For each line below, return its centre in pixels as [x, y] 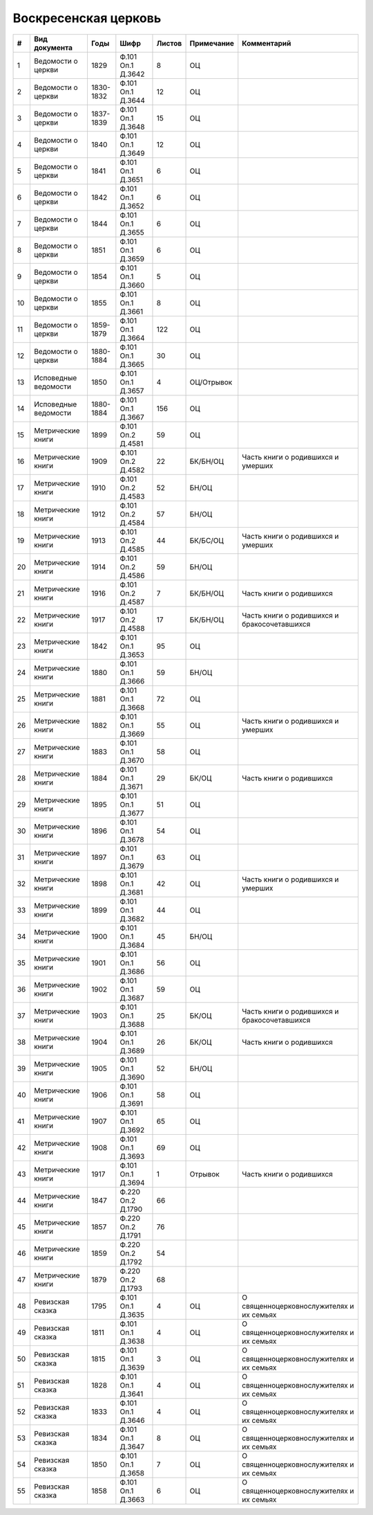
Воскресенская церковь [87, 18]
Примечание [212, 43]
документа [53, 47]
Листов [169, 43]
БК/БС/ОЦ [207, 540]
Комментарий [267, 43]
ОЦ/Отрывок [211, 382]
